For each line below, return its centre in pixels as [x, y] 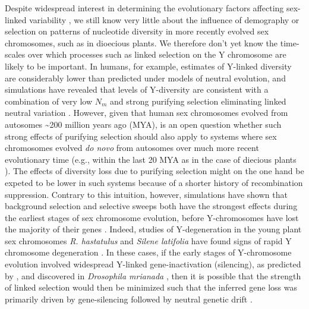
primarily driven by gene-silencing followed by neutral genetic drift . [129, 299]
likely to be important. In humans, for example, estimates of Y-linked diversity [148, 66]
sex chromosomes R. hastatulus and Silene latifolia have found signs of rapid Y [148, 240]
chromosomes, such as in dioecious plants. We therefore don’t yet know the [141, 42]
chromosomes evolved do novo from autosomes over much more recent [132, 148]
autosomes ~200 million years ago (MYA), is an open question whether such [143, 124]
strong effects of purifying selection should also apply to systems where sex [141, 136]
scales [15, 54]
